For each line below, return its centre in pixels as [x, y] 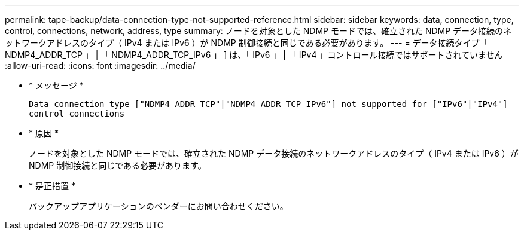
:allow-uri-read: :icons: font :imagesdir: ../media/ [100, 65]
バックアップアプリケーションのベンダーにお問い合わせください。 [159, 206]
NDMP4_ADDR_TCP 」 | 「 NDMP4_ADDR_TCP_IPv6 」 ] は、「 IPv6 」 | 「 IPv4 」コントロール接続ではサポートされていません [254, 55]
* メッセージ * [56, 85]
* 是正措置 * [52, 186]
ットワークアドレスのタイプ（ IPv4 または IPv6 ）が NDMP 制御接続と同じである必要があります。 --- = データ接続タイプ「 [246, 43]
